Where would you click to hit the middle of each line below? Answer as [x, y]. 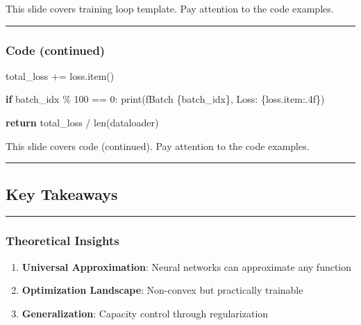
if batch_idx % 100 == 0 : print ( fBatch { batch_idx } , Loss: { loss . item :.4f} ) [165, 99]
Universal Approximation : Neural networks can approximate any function [187, 266]
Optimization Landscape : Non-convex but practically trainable [162, 290]
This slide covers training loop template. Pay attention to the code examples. [170, 8]
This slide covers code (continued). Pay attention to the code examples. [158, 145]
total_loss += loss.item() [60, 75]
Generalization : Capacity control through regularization [145, 313]
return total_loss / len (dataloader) [82, 122]
